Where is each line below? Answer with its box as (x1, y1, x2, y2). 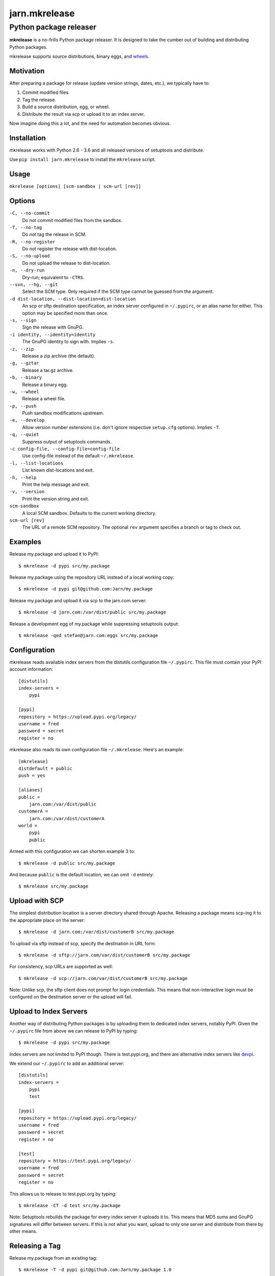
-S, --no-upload (9, 253, 50, 259)
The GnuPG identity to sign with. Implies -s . (22, 338, 115, 345)
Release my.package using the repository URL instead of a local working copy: (9, 574, 175, 580)
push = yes (18, 773, 46, 778)
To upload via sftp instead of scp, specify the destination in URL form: (9, 940, 156, 946)
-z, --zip (9, 346, 34, 352)
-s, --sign (9, 317, 37, 323)
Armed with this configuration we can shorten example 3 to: (9, 848, 135, 854)
